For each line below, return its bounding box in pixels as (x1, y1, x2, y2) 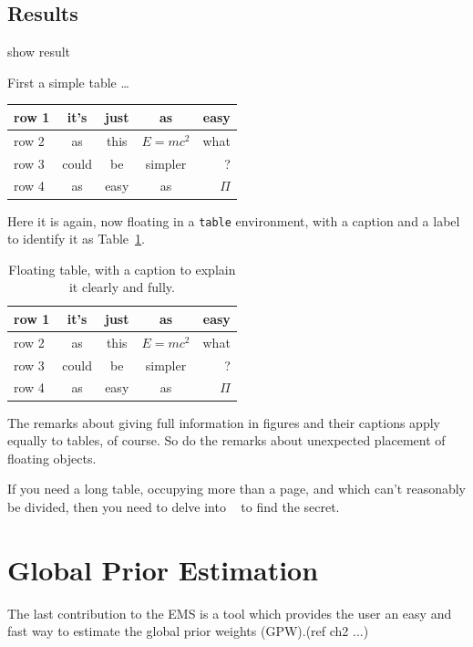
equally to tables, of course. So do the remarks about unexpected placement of (7, 431, 446, 450)
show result (7, 42, 71, 61)
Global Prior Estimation (7, 550, 319, 588)
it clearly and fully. (68, 277, 175, 297)
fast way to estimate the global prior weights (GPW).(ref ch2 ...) (7, 621, 369, 641)
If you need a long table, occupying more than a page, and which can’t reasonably (7, 479, 467, 498)
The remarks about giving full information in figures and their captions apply (7, 412, 440, 432)
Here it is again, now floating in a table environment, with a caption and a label (7, 211, 460, 230)
